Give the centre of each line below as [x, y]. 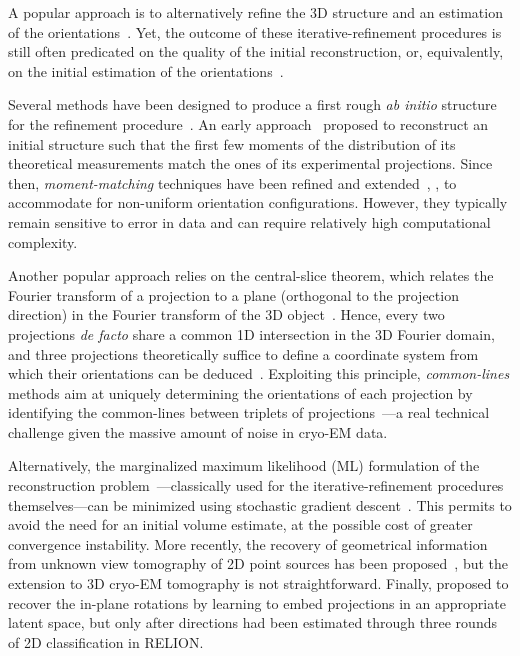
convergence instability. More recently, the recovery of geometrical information [248, 543]
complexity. [43, 241]
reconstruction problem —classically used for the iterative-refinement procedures [256, 485]
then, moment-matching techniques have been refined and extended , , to [232, 182]
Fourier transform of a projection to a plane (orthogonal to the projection [233, 294]
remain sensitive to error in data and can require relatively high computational [249, 221]
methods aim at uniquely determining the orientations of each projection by [240, 392]
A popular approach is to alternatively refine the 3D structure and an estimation [255, 12]
